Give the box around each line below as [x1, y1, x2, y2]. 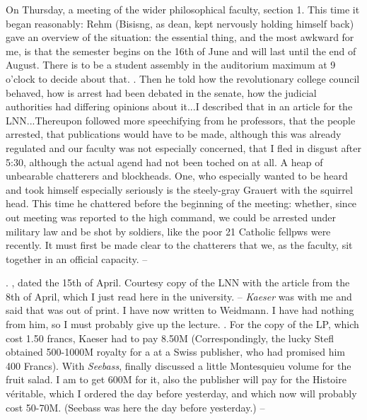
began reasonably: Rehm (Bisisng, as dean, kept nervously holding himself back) [6, 16, 354, 30]
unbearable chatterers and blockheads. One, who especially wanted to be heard [6, 168, 348, 183]
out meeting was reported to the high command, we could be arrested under [6, 209, 336, 224]
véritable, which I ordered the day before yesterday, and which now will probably [6, 386, 357, 401]
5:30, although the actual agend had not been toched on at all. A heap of [6, 154, 323, 169]
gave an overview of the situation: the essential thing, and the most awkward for [6, 30, 354, 45]
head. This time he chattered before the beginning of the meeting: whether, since [6, 196, 357, 211]
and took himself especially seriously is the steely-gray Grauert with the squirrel [6, 182, 353, 197]
